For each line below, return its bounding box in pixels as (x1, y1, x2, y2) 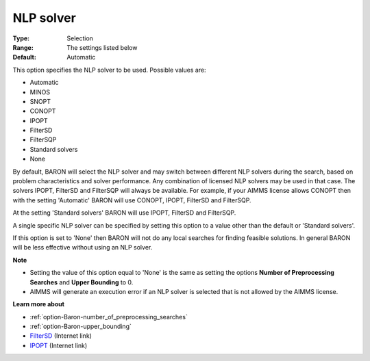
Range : (12, 43, 34, 51)
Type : (12, 34, 30, 42)
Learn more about (12, 300, 65, 308)
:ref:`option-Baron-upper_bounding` (29, 322, 132, 331)
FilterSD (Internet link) (29, 332, 92, 340)
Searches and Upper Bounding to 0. (29, 278, 134, 286)
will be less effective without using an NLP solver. (12, 243, 153, 252)
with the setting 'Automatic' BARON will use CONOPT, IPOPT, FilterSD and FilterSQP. (12, 196, 251, 204)
